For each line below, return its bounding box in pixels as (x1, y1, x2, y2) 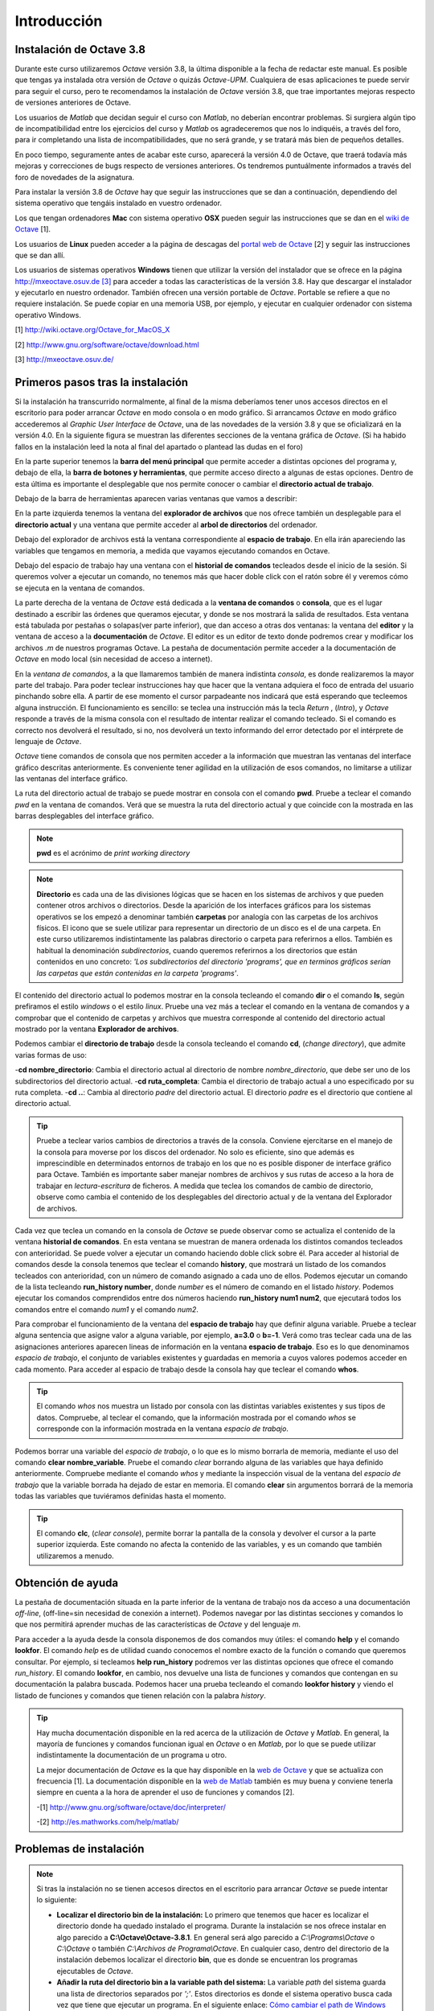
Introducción (14, 12, 103, 30)
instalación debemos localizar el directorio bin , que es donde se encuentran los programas (56, 1955, 358, 1964)
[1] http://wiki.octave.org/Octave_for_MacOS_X (14, 325, 170, 335)
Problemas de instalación (14, 1842, 145, 1856)
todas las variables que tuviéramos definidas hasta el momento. (14, 1491, 227, 1501)
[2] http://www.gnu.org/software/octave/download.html (14, 339, 200, 349)
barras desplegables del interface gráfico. (14, 811, 154, 820)
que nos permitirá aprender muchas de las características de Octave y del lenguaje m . (14, 1619, 301, 1629)
